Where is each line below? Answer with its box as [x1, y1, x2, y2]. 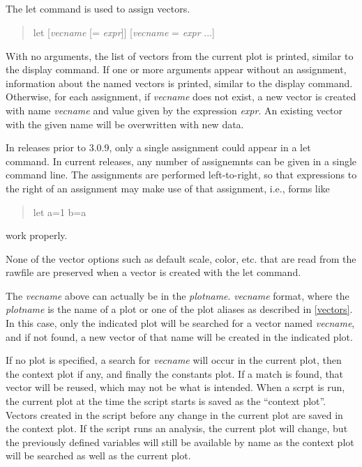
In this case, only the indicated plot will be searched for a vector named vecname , [6, 316, 355, 330]
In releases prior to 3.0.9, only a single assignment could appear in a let [6, 140, 311, 155]
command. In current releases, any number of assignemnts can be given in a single [6, 153, 357, 168]
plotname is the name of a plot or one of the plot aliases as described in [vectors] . [6, 302, 353, 316]
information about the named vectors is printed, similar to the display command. [6, 75, 353, 90]
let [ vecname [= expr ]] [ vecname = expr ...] [33, 24, 215, 39]
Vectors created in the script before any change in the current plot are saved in [6, 407, 343, 422]
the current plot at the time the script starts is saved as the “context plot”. [6, 394, 326, 408]
